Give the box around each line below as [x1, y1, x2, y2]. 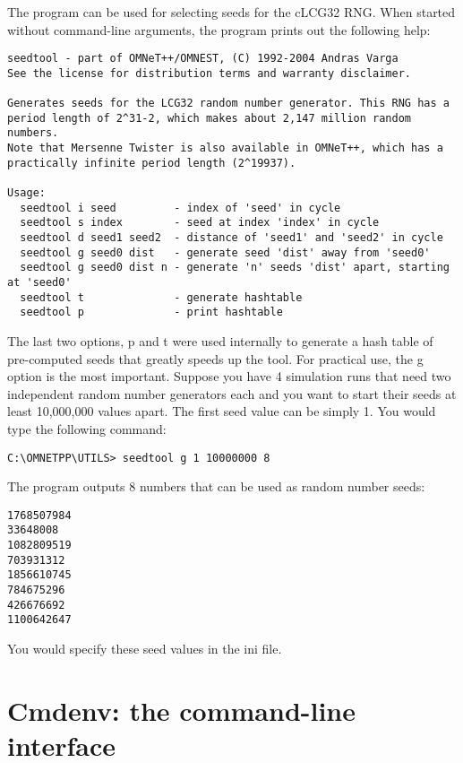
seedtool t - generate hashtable [20, 290, 303, 304]
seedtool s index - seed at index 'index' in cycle [20, 216, 380, 230]
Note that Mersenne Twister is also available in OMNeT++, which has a [7, 142, 443, 155]
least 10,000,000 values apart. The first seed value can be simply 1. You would [7, 402, 436, 421]
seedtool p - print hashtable [20, 306, 283, 319]
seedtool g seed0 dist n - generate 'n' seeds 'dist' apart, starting [20, 261, 450, 274]
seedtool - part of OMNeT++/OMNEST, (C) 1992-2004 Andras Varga [7, 52, 399, 65]
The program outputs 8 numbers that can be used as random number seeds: [7, 477, 425, 496]
